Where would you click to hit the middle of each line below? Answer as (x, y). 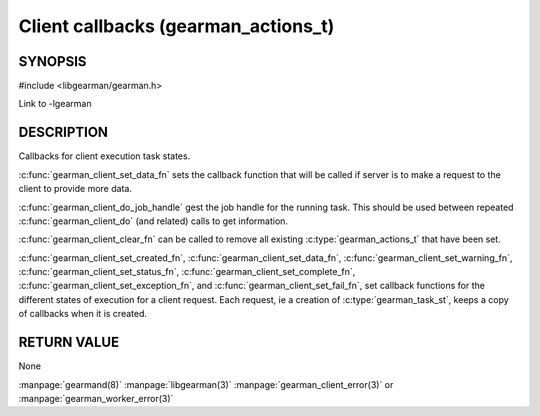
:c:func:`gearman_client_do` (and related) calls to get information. (153, 221)
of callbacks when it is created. (83, 314)
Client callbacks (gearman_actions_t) (176, 26)
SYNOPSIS (52, 61)
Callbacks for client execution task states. (104, 156)
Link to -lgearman (55, 104)
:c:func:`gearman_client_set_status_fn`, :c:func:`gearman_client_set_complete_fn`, (187, 272)
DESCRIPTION (63, 132)
